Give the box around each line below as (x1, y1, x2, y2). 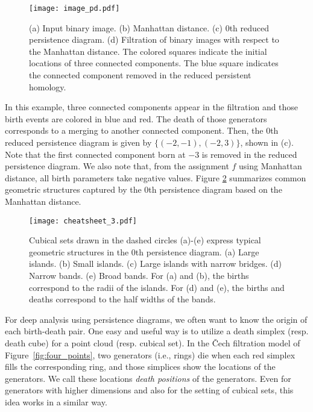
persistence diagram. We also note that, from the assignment (5, 160, 229, 172)
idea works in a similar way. (5, 395, 107, 408)
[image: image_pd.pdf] (29, 4, 120, 13)
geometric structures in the (29, 245, 129, 258)
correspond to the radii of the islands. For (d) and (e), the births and (29, 281, 285, 293)
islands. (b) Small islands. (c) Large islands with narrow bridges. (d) (29, 257, 282, 270)
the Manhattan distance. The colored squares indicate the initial (29, 45, 267, 57)
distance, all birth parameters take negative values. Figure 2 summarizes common (5, 171, 306, 184)
